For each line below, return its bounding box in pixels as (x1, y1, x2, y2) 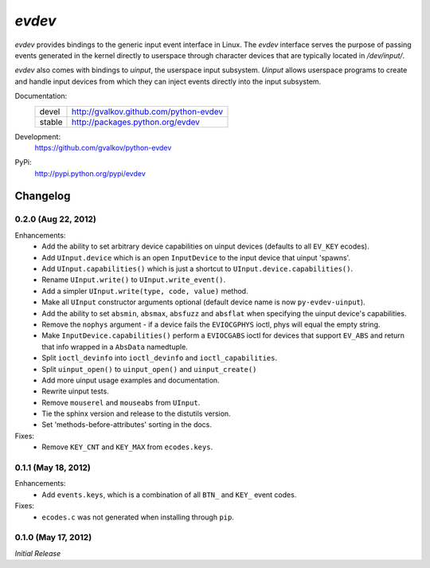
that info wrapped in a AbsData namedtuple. (41, 342, 189, 351)
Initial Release (14, 548, 61, 558)
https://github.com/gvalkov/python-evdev (34, 143, 172, 152)
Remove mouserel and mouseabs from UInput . (41, 398, 201, 407)
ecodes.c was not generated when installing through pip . (41, 512, 234, 522)
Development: (14, 131, 61, 141)
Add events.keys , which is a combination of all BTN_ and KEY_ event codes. (41, 490, 297, 499)
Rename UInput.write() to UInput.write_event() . (41, 275, 226, 284)
